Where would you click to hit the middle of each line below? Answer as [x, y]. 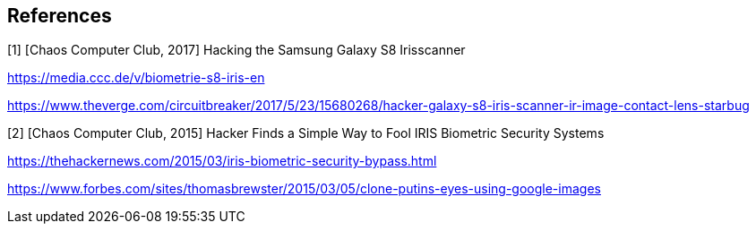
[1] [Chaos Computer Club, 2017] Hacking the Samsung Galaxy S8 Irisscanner [236, 50]
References [60, 16]
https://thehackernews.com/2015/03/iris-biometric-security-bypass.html [222, 161]
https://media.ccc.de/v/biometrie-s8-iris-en [136, 78]
